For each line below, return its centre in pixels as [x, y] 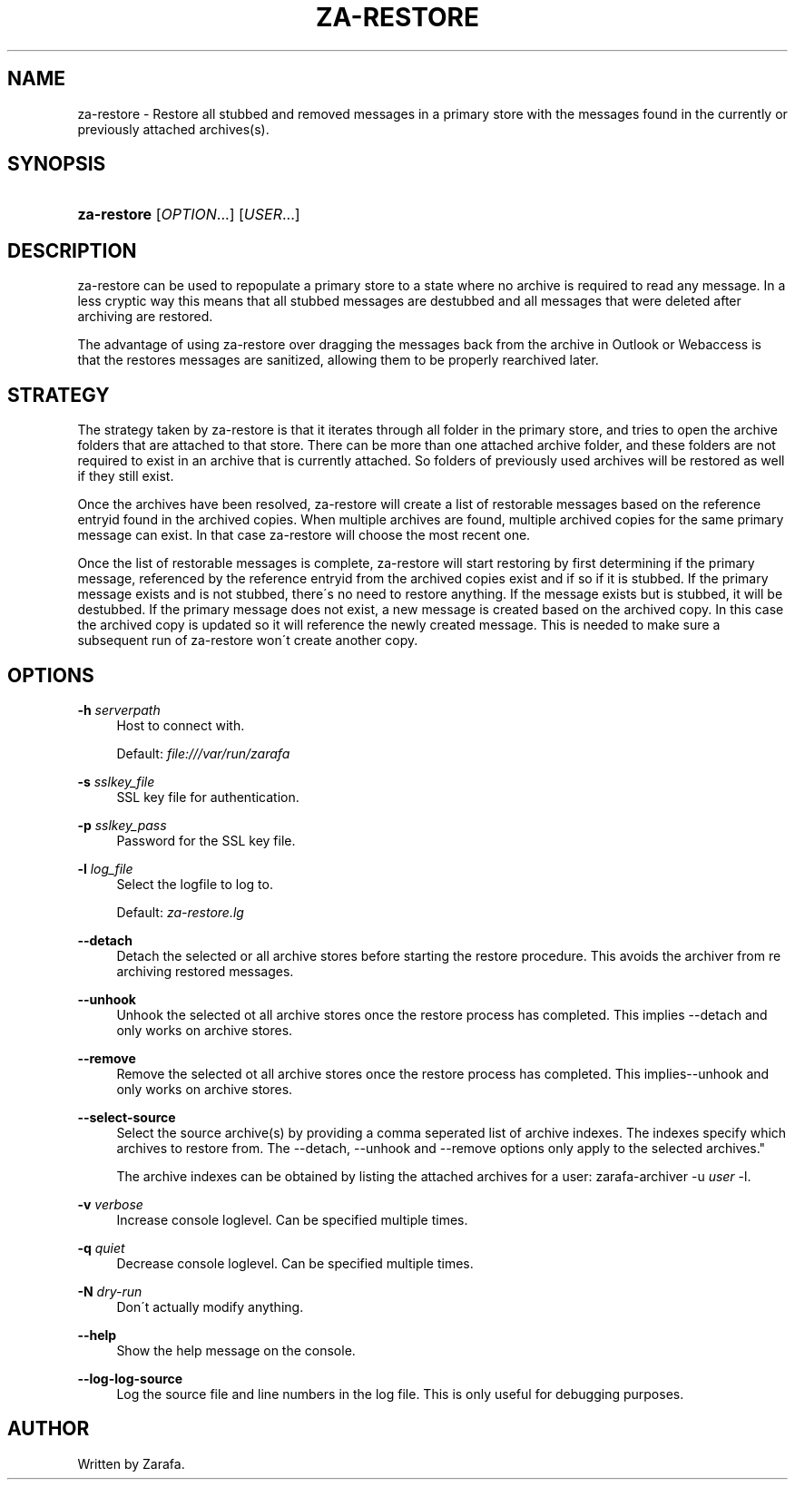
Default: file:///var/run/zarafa [203, 753]
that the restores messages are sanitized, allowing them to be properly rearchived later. [338, 360]
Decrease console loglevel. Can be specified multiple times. [295, 1263]
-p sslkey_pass [122, 825]
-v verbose [110, 1204]
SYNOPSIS [57, 164]
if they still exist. [126, 476]
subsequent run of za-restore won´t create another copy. [248, 641]
